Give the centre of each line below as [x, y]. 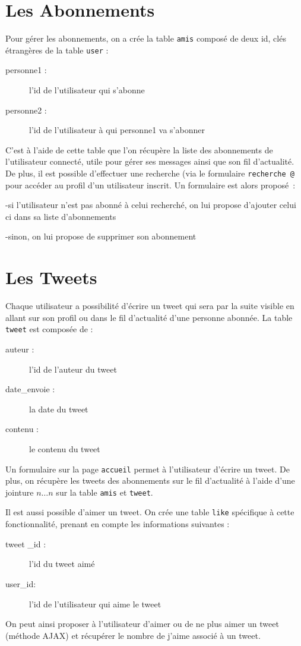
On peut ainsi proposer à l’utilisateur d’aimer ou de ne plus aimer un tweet [142, 624]
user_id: [21, 583]
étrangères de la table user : [57, 50]
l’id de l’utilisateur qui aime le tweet [95, 604]
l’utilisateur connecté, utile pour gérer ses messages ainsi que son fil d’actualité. [150, 161]
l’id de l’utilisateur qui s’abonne [87, 90]
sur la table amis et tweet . [104, 492]
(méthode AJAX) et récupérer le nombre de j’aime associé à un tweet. [133, 635]
